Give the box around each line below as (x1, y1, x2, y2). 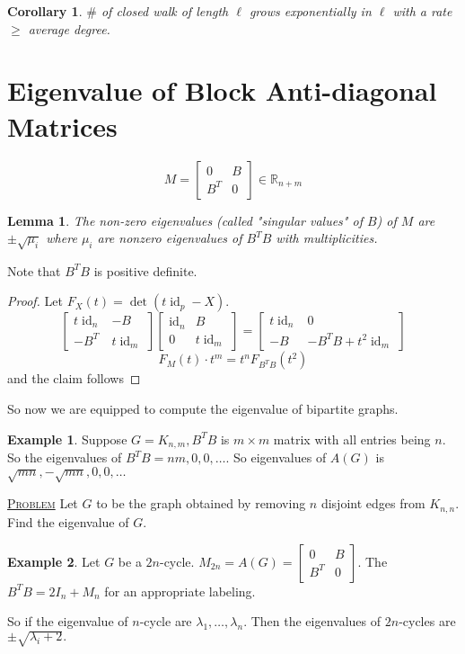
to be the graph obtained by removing (96, 494, 306, 513)
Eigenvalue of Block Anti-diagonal (7, 72, 437, 109)
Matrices (7, 107, 118, 144)
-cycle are (139, 612, 192, 631)
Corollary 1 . (7, 2, 83, 20)
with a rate (392, 2, 452, 20)
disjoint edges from (320, 494, 426, 513)
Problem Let (7, 494, 78, 513)
